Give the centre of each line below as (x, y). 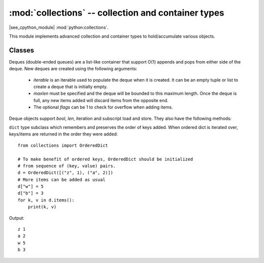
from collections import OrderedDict (63, 145)
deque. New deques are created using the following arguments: (73, 69)
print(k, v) (42, 207)
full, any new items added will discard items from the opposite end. (101, 100)
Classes (22, 50)
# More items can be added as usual (62, 179)
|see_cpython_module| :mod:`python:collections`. (59, 27)
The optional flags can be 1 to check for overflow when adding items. (103, 107)
